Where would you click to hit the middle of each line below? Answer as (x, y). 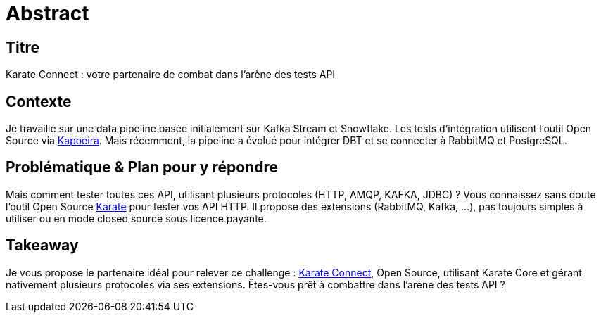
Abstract (48, 13)
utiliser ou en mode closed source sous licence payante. (136, 218)
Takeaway (42, 246)
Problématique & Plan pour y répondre (142, 167)
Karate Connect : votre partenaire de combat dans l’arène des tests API (171, 75)
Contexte (39, 101)
